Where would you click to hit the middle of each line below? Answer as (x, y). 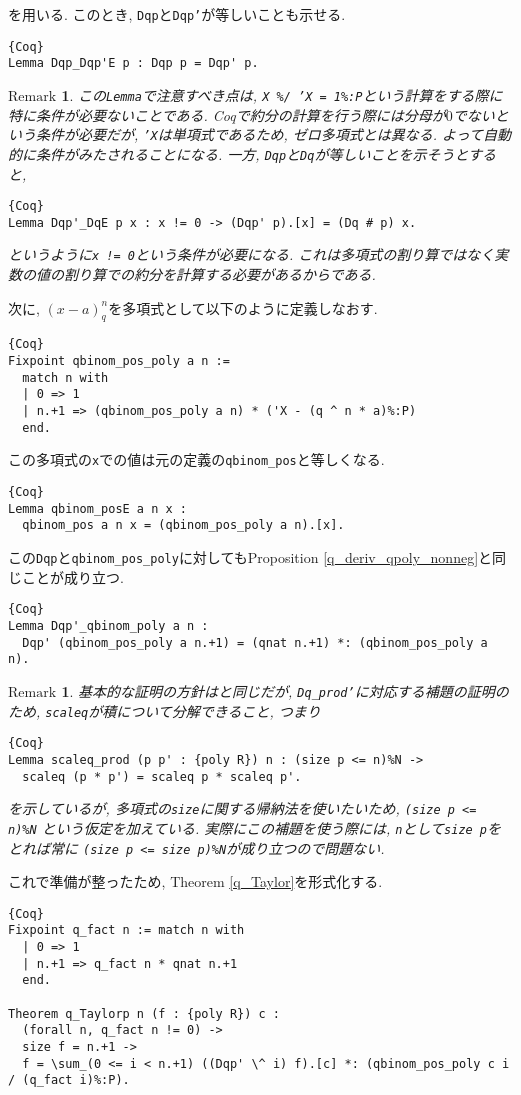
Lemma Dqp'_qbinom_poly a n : (108, 625)
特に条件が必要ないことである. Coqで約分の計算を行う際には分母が (227, 114)
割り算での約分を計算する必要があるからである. (219, 274)
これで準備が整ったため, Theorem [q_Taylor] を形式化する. (195, 881)
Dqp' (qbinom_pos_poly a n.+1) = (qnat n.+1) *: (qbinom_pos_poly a (255, 642)
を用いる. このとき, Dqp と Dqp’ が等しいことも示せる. (177, 14)
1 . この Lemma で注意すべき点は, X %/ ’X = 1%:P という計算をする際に (282, 94)
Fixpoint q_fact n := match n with (126, 930)
